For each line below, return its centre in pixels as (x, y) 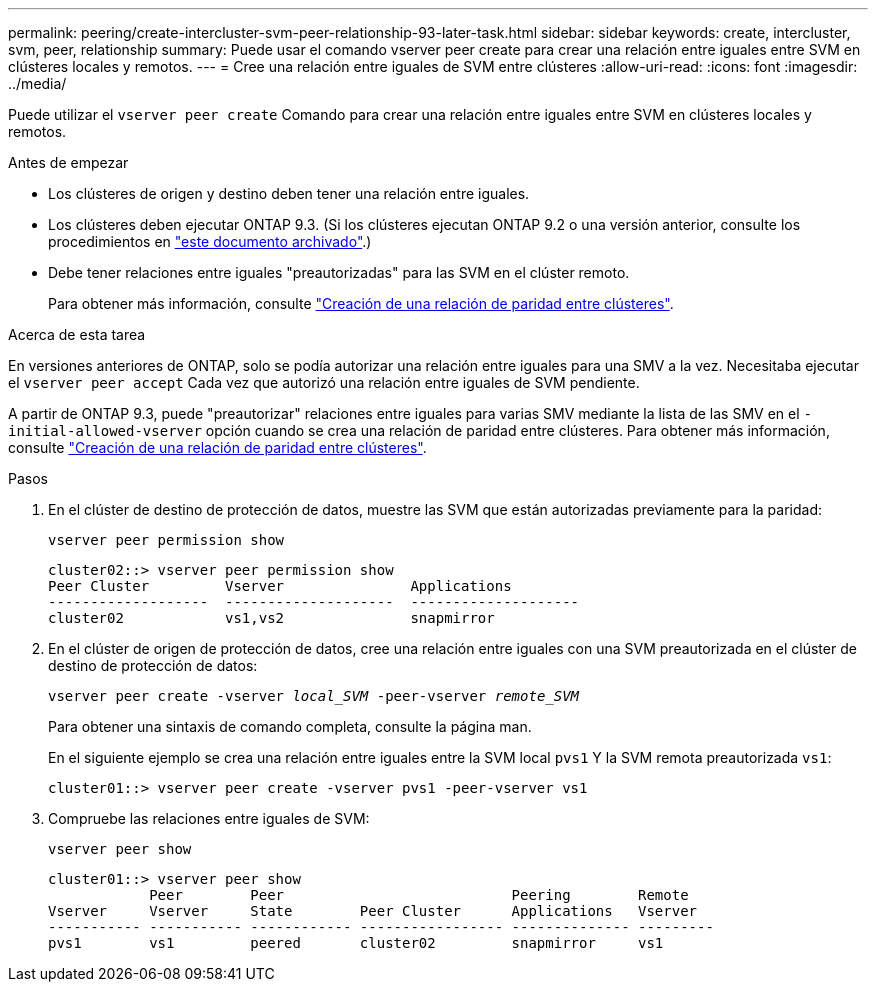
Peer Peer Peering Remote (419, 895)
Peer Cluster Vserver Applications (280, 586)
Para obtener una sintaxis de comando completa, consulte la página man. (290, 726)
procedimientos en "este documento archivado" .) (210, 241)
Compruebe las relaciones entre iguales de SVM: (209, 818)
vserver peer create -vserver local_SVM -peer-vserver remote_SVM (314, 696)
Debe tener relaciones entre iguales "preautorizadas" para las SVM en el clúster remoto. (339, 272)
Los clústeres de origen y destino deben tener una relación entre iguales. (289, 193)
